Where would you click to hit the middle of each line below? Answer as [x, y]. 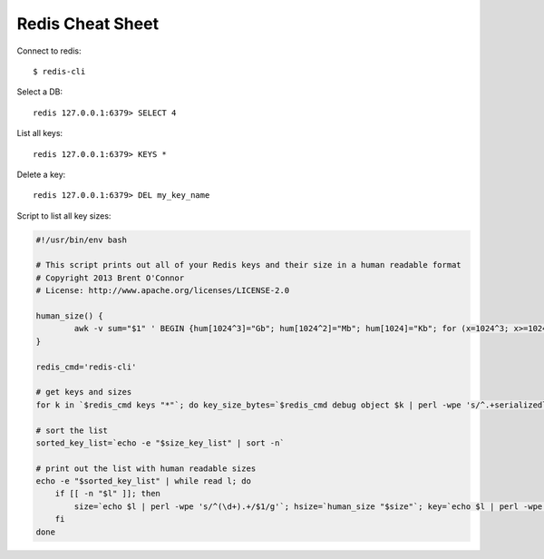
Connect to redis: [49, 51]
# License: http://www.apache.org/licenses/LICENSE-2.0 [163, 291]
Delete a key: [41, 174]
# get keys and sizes [84, 392]
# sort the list [72, 430]
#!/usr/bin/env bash [81, 240]
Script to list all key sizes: [64, 216]
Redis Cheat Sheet [87, 24]
